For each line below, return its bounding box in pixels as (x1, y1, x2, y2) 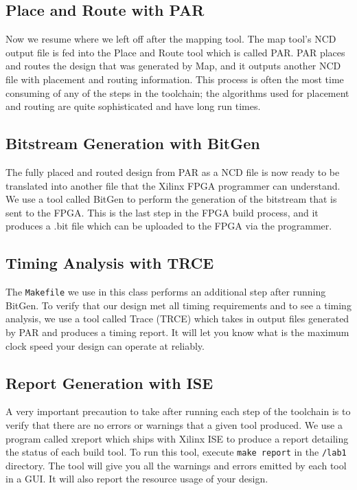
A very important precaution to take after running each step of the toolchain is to (5, 404, 351, 419)
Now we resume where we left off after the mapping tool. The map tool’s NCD (5, 32, 336, 46)
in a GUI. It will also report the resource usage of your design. (5, 471, 268, 486)
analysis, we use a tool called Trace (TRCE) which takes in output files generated (5, 311, 349, 326)
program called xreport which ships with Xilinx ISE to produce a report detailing (5, 431, 349, 445)
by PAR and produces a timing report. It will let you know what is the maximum (5, 324, 349, 339)
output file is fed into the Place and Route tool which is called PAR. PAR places (5, 45, 345, 59)
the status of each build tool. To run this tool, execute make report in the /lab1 (5, 445, 347, 459)
